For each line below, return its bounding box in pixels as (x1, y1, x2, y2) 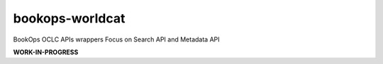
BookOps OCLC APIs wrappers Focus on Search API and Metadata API (13, 35, 220, 44)
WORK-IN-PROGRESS (13, 48, 79, 56)
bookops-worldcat (13, 11, 126, 26)
